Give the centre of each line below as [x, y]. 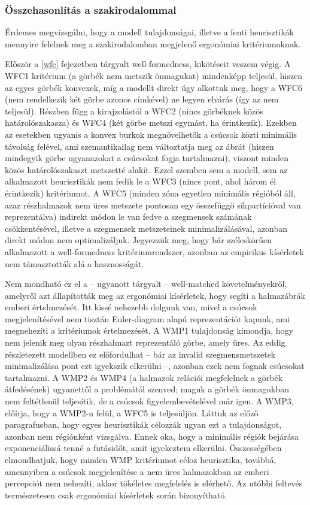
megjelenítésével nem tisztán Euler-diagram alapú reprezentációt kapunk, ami [148, 318]
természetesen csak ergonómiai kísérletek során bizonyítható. [116, 495]
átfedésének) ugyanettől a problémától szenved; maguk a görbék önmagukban [147, 389]
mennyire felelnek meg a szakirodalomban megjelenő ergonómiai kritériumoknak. [153, 43]
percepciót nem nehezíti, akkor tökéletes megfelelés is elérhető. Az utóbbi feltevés [154, 483]
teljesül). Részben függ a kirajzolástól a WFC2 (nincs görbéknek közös [134, 111]
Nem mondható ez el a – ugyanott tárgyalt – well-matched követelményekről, [146, 284]
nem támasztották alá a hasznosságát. [75, 263]
